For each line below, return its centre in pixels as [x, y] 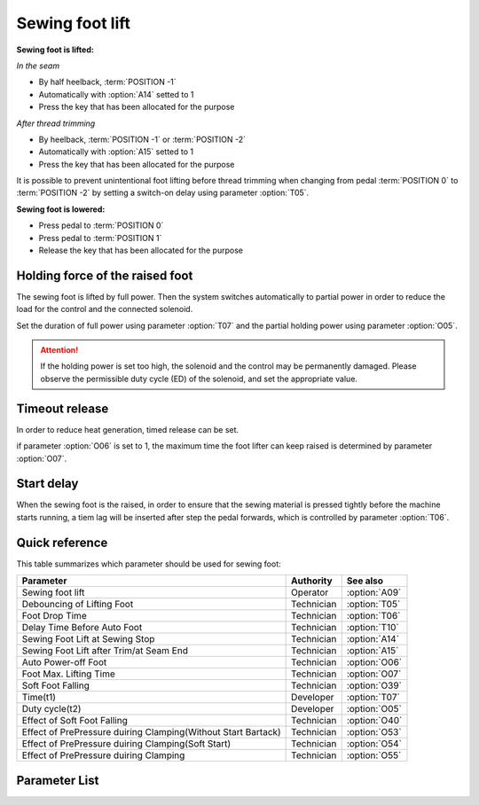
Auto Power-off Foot [64, 662]
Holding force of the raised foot [105, 275]
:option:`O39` [374, 685]
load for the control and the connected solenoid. [105, 309]
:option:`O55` [374, 755]
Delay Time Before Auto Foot [82, 628]
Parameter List [58, 780]
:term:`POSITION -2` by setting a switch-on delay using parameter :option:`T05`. [163, 193]
